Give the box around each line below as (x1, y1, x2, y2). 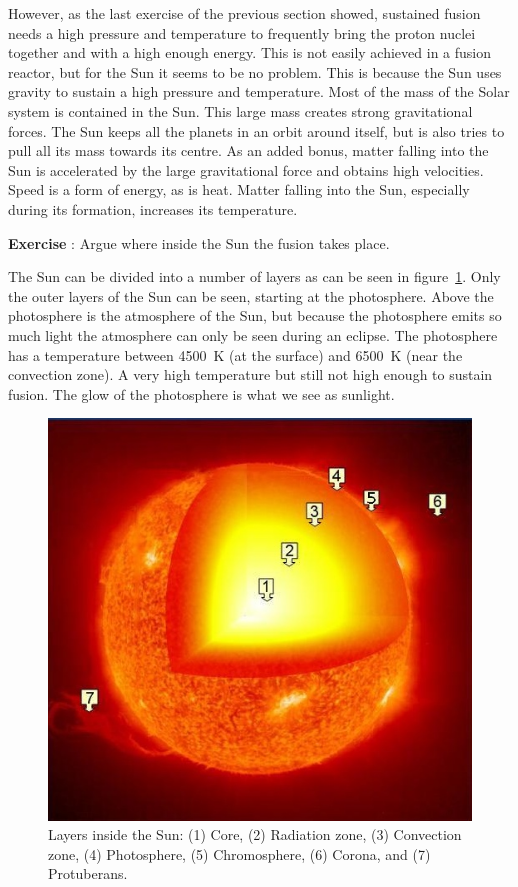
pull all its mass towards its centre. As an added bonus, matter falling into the (8, 140, 489, 161)
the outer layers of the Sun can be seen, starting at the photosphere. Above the (8, 285, 494, 306)
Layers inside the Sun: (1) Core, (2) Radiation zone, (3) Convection (48, 824, 462, 845)
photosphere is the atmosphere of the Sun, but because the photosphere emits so (8, 305, 502, 326)
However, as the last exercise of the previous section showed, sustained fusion (8, 3, 481, 23)
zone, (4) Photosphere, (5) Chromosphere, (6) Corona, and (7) (48, 843, 431, 864)
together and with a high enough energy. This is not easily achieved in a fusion (8, 42, 492, 63)
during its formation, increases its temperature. (8, 198, 298, 219)
